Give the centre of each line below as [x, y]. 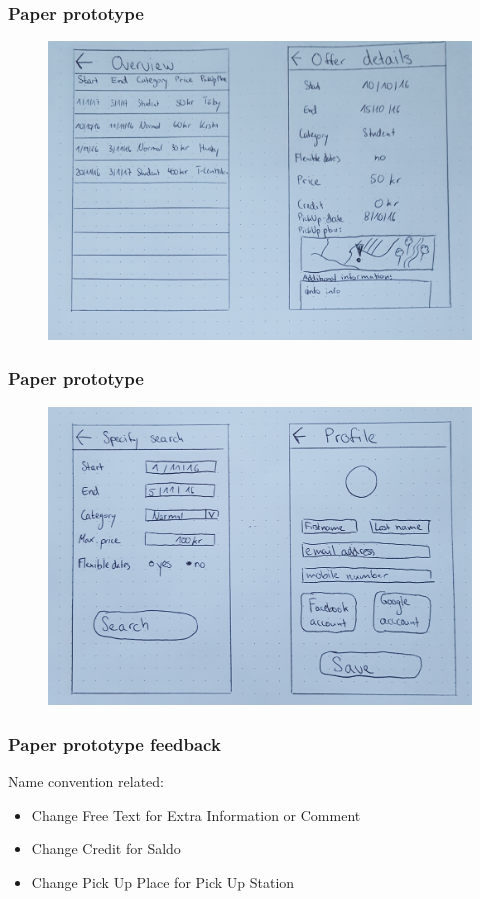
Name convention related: [86, 780]
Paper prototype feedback [114, 743]
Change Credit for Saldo [106, 848]
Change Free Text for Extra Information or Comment [196, 814]
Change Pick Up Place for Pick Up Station [163, 881]
